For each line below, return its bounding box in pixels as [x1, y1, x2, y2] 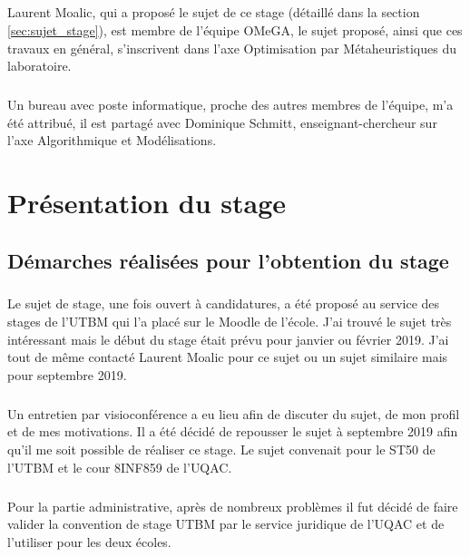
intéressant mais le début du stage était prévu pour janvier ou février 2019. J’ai [7, 329, 449, 348]
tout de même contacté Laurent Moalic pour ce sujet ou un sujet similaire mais [7, 347, 448, 366]
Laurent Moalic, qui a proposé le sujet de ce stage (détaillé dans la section [7, 3, 420, 22]
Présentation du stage [7, 184, 287, 221]
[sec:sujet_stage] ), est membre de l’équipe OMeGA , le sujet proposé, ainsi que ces [7, 20, 463, 39]
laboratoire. [7, 56, 72, 75]
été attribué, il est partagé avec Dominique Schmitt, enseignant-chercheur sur [7, 112, 437, 132]
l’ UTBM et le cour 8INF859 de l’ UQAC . [7, 457, 232, 476]
